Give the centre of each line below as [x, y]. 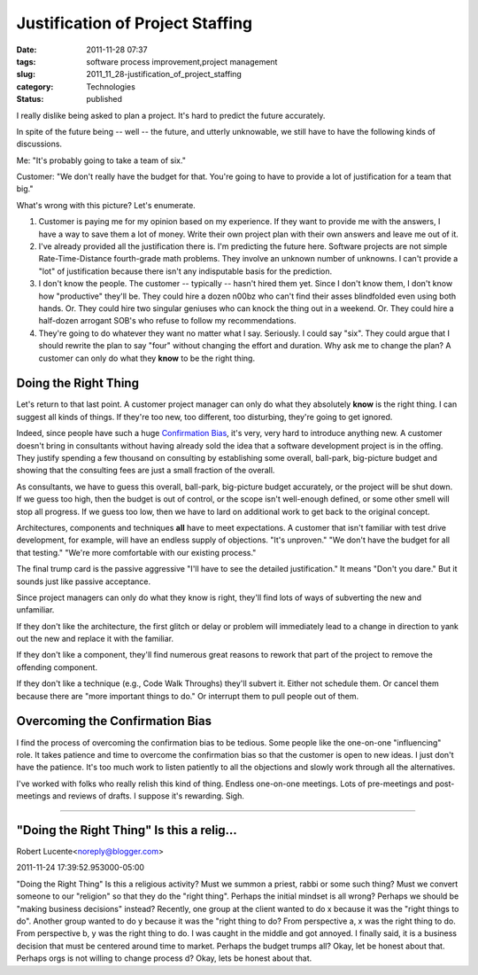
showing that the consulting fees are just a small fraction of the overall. [146, 471]
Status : [30, 99]
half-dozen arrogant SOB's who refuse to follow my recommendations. [167, 321]
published [104, 99]
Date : [27, 50]
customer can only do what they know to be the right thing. [147, 358]
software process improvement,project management [182, 61]
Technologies [111, 86]
